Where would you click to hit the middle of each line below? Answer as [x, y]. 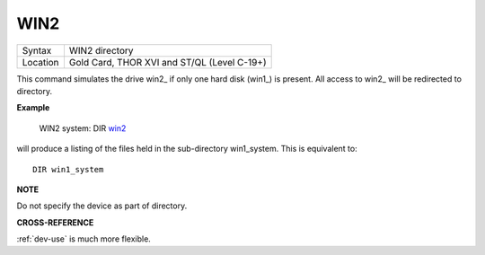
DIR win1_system [68, 169]
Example [33, 108]
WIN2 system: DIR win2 [83, 128]
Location [40, 62]
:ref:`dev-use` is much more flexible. [84, 239]
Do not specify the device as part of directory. [102, 206]
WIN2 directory [101, 50]
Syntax [37, 50]
